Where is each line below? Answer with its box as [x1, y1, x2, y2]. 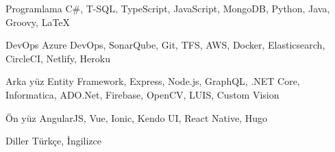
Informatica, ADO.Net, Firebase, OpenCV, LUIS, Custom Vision [5, 87, 280, 101]
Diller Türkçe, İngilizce [5, 134, 101, 148]
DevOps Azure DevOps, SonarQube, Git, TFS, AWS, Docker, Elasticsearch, [5, 38, 325, 52]
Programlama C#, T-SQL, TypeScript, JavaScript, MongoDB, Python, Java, [5, 1, 330, 15]
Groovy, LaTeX [5, 14, 71, 29]
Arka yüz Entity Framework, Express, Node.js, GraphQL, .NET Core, [5, 74, 300, 88]
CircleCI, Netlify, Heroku [5, 51, 110, 65]
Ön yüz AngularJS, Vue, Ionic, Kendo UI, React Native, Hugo [5, 110, 267, 125]
